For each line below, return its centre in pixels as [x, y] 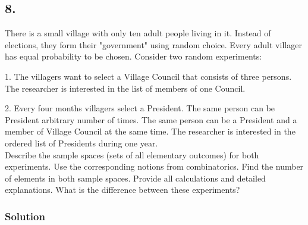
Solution [25, 216]
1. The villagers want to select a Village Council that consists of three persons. [148, 76]
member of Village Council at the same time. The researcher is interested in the [150, 131]
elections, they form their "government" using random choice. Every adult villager [153, 44]
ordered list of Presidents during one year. [81, 143]
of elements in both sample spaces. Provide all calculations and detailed [135, 178]
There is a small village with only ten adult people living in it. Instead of [138, 33]
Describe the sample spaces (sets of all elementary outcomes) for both [132, 154]
